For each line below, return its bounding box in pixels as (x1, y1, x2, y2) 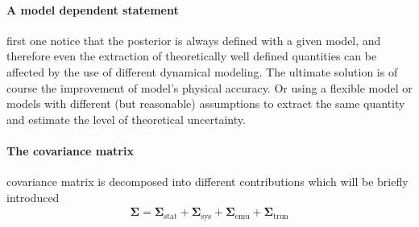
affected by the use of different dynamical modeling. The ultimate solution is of (6, 63, 398, 80)
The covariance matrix (6, 142, 134, 159)
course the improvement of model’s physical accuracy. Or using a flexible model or (6, 79, 413, 96)
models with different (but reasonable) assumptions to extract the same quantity (6, 95, 405, 112)
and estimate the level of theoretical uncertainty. (6, 110, 246, 127)
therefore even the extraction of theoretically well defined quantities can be (6, 47, 377, 64)
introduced (6, 188, 60, 205)
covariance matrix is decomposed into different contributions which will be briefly (6, 173, 409, 190)
